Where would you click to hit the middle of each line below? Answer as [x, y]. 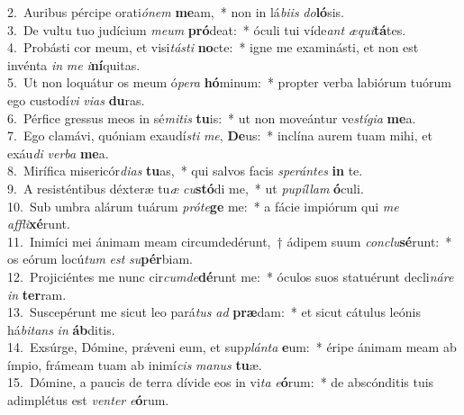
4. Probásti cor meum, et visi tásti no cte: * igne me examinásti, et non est [213, 47]
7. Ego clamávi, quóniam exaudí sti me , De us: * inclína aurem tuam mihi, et [220, 135]
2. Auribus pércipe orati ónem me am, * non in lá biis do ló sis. [176, 12]
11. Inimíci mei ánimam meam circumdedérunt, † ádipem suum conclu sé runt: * [230, 241]
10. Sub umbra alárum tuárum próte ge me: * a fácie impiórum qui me [203, 206]
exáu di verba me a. [58, 153]
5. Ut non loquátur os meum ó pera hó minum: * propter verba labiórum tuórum [229, 82]
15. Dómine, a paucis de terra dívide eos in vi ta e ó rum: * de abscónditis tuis [221, 382]
